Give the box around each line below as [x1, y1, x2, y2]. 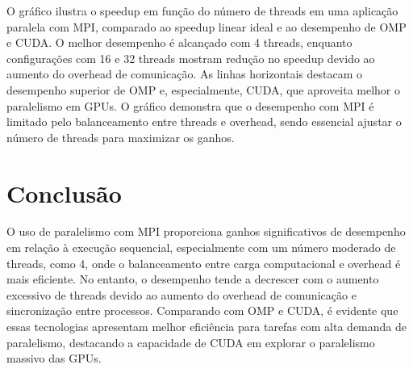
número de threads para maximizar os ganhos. [6, 128, 235, 145]
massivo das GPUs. [6, 350, 102, 367]
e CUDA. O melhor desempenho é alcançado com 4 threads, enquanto [6, 34, 353, 51]
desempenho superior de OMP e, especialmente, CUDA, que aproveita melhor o [6, 81, 401, 98]
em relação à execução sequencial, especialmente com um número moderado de [6, 239, 396, 256]
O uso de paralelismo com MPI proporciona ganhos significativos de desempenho [6, 223, 406, 240]
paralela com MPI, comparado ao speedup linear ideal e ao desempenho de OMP [6, 18, 407, 35]
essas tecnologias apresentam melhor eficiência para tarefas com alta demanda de [6, 318, 407, 335]
